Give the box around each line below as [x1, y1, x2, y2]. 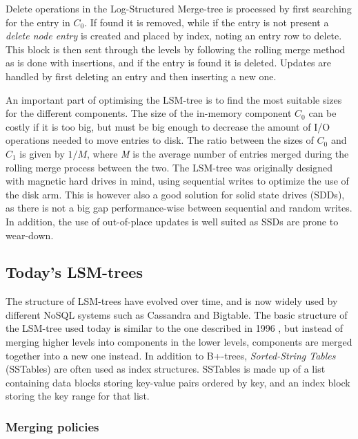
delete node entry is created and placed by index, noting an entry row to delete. [6, 28, 342, 43]
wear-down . [6, 227, 54, 242]
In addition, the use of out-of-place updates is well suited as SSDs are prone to [6, 214, 339, 228]
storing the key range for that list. [6, 389, 150, 403]
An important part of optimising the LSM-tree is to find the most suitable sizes [6, 92, 342, 106]
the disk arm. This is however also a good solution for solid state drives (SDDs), [6, 187, 345, 201]
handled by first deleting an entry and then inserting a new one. [6, 68, 277, 83]
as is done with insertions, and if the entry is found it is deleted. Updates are [6, 55, 331, 70]
